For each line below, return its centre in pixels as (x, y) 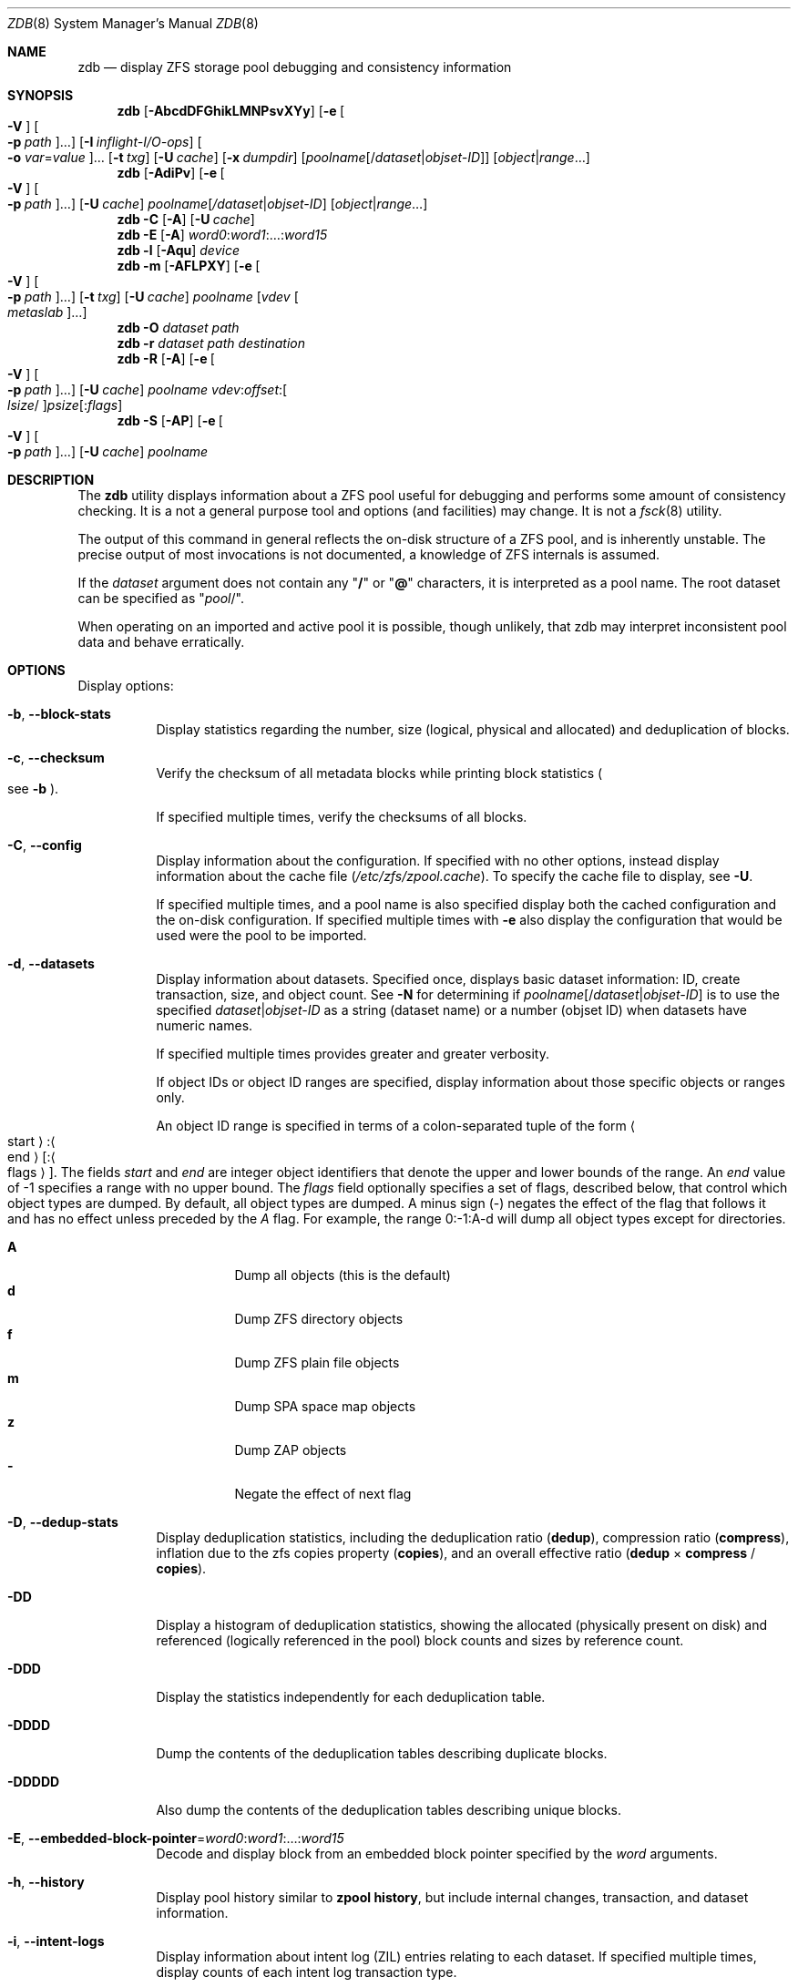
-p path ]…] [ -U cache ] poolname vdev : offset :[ (148, 389)
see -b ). (33, 789)
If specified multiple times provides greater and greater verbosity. (353, 1054)
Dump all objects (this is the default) (343, 1275)
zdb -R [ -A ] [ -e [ (166, 358)
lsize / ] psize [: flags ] (65, 405)
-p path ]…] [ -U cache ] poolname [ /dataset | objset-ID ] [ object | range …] (218, 204)
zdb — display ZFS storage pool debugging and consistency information (295, 67)
